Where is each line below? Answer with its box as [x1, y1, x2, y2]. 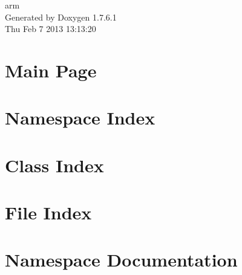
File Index [5, 200, 92, 225]
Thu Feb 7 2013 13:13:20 [5, 22, 96, 35]
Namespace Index [5, 105, 155, 130]
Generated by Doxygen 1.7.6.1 [5, 10, 117, 23]
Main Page [5, 57, 97, 82]
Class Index [5, 152, 104, 177]
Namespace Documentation [5, 247, 238, 272]
